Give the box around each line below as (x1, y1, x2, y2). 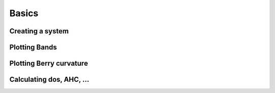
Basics (9, 8, 39, 19)
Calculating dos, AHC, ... (9, 75, 89, 84)
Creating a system (9, 27, 69, 35)
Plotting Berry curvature (9, 59, 89, 68)
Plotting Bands (9, 43, 57, 52)
